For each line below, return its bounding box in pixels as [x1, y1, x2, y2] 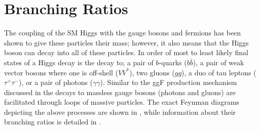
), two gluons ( [129, 67, 175, 77]
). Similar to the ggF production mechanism [100, 77, 237, 88]
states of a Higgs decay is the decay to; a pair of [4, 57, 154, 67]
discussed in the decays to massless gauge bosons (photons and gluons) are [4, 86, 236, 97]
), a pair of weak [193, 57, 244, 67]
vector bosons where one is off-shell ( [4, 67, 119, 77]
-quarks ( [159, 57, 187, 67]
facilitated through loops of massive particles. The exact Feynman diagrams [4, 97, 239, 107]
